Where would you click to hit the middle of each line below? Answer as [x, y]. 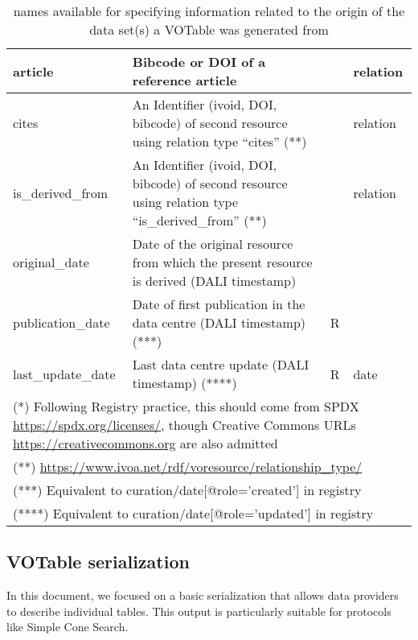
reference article [184, 80]
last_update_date [64, 374]
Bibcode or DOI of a [199, 62]
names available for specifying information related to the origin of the [209, 11]
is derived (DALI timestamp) [214, 281]
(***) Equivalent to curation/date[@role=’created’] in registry [187, 490]
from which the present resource [222, 262]
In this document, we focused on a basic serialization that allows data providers [203, 595]
